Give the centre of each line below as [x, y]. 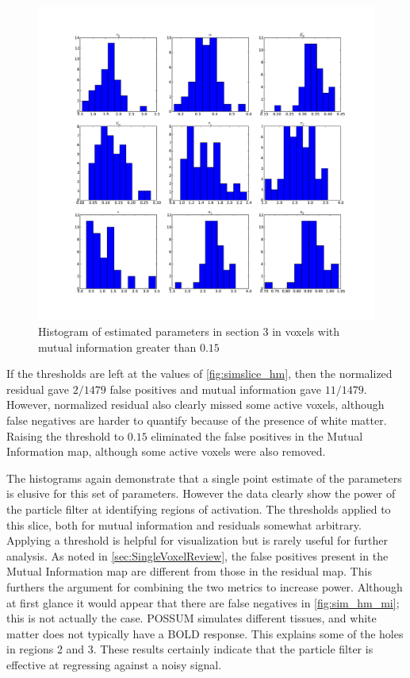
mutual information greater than [117, 347]
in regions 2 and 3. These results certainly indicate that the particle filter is [190, 649]
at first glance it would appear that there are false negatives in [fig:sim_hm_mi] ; [203, 602]
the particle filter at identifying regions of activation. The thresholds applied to [199, 508]
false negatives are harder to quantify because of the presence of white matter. [197, 420]
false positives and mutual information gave [216, 389]
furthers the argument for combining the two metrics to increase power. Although [205, 586]
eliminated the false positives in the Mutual [257, 435]
